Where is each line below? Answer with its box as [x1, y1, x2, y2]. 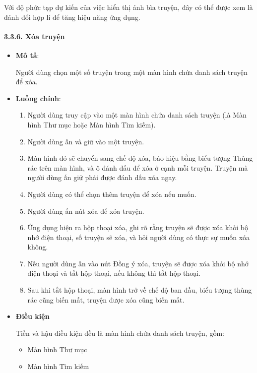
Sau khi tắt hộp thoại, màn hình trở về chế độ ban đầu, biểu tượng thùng [27, 285, 252, 295]
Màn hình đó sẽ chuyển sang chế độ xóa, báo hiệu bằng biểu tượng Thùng [27, 153, 253, 163]
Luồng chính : [15, 93, 61, 103]
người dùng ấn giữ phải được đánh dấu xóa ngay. [27, 172, 177, 183]
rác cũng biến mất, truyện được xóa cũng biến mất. [27, 294, 185, 305]
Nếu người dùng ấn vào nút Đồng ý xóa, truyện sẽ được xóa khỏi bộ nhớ [27, 258, 249, 268]
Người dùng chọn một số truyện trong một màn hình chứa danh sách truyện [15, 66, 248, 77]
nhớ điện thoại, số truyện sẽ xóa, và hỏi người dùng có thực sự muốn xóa [27, 232, 250, 242]
